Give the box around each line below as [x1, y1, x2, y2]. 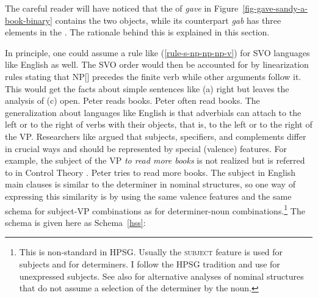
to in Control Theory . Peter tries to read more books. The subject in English [5, 165, 296, 178]
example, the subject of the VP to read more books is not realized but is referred [5, 154, 305, 167]
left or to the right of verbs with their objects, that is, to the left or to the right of [5, 118, 313, 131]
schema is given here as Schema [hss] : [5, 216, 146, 228]
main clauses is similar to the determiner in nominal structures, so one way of [5, 178, 295, 191]
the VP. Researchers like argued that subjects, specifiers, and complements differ [5, 129, 306, 142]
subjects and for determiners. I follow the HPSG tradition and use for [19, 257, 280, 270]
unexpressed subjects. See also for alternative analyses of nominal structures [19, 269, 304, 282]
